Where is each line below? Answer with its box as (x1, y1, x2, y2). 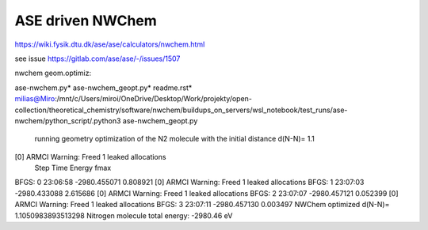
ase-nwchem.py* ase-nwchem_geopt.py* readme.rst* (14, 83, 193, 92)
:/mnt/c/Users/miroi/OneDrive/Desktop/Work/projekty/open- (54, 94, 253, 104)
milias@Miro (14, 94, 55, 104)
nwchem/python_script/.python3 (14, 115, 121, 126)
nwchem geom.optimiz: (14, 68, 91, 78)
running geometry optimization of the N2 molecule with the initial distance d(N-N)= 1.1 (34, 134, 315, 144)
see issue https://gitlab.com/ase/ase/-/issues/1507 (14, 54, 181, 63)
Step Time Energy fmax (34, 163, 112, 173)
